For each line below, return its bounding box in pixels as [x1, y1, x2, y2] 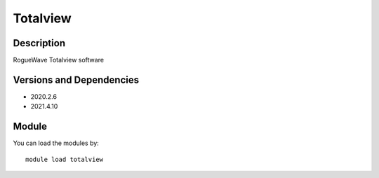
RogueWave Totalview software [13, 56, 105, 64]
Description [13, 37, 66, 49]
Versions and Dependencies [13, 74, 140, 85]
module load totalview [25, 155, 104, 163]
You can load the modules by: [13, 139, 100, 147]
